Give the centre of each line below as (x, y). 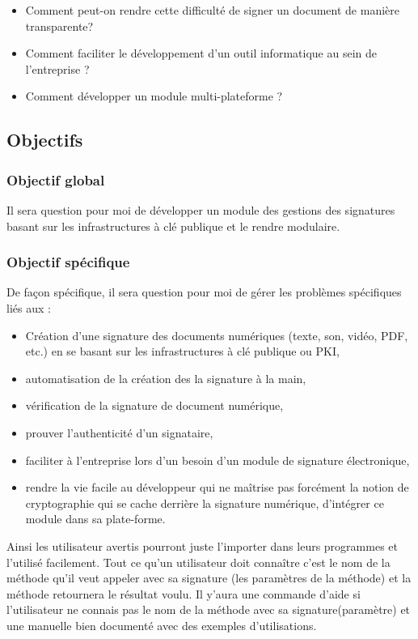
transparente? (59, 26)
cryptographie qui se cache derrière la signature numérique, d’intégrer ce (205, 503)
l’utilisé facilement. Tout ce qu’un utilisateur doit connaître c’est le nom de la (198, 562)
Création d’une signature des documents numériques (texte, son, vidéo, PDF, (217, 335)
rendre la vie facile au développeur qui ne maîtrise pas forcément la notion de (217, 487)
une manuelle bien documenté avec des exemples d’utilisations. (162, 625)
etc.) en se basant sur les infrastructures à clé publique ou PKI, (182, 351)
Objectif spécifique (68, 262)
